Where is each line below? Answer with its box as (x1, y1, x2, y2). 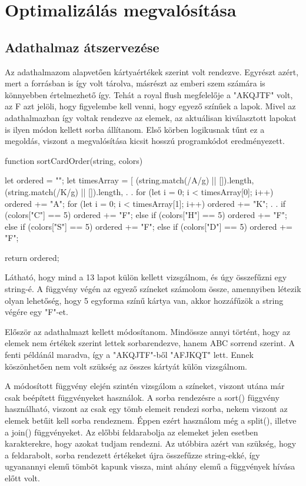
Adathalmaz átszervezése (5, 38, 159, 56)
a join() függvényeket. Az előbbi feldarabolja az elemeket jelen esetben (5, 425, 258, 438)
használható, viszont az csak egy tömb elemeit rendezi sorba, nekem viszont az (5, 403, 288, 415)
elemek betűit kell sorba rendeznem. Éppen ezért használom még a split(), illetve (5, 414, 297, 427)
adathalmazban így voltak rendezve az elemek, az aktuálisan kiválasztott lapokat (5, 111, 297, 123)
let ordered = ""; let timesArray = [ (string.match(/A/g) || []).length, (5, 174, 254, 186)
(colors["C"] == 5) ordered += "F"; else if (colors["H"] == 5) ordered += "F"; (5, 209, 287, 221)
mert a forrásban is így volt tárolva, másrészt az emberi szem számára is (5, 77, 265, 89)
